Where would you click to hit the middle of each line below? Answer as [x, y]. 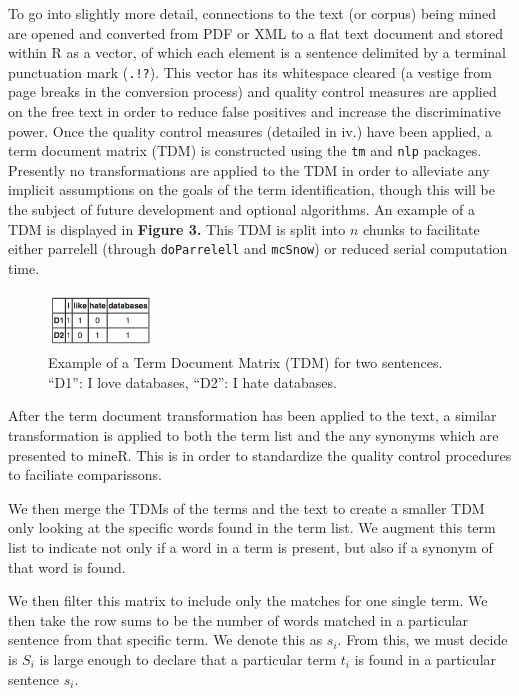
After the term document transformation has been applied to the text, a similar [252, 415]
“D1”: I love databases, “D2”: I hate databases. [192, 381]
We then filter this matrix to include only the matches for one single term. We [248, 600]
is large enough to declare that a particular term [188, 658]
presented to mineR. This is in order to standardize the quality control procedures [260, 454]
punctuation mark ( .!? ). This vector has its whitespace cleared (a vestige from [250, 71]
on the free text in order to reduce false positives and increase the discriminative [254, 111]
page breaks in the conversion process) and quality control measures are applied [252, 91]
